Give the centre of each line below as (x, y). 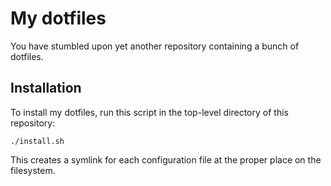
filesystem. (33, 170)
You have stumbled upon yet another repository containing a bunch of (155, 46)
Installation (46, 88)
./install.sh (37, 141)
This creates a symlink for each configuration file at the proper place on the (166, 159)
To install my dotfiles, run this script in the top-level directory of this (149, 112)
